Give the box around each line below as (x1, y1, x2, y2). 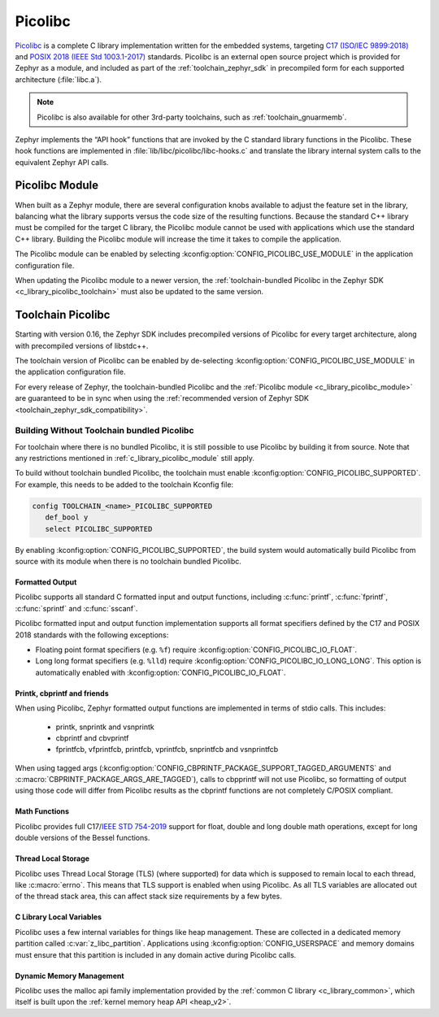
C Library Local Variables (15, 912, 102, 922)
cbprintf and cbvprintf (55, 732, 129, 743)
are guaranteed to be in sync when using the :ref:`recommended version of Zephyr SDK (15, 393, 309, 403)
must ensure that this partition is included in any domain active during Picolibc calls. (15, 950, 297, 959)
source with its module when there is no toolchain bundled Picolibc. (15, 557, 241, 567)
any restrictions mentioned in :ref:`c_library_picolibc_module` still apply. (15, 454, 255, 463)
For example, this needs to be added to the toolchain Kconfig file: (15, 480, 234, 489)
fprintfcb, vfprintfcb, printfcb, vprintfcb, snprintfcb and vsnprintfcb (55, 745, 279, 754)
